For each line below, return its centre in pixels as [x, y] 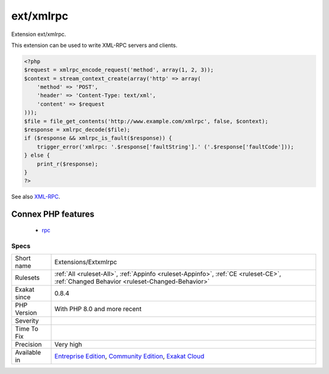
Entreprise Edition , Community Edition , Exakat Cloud [129, 356]
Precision [28, 344]
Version [26, 312]
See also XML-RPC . [36, 197]
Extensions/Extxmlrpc [86, 262]
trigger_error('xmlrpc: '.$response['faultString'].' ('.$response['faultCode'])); [165, 147]
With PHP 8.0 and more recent [98, 309]
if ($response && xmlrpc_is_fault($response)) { [98, 138]
